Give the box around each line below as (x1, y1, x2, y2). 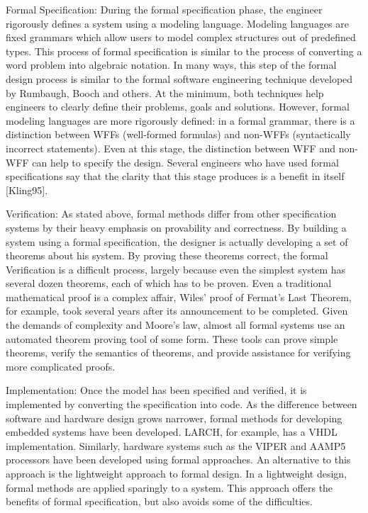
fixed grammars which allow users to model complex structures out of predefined (6, 30, 356, 45)
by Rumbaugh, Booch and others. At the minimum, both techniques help (6, 85, 324, 100)
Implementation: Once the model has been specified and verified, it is (6, 383, 307, 398)
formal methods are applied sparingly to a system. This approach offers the (6, 480, 333, 495)
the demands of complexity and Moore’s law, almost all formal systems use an (6, 317, 345, 332)
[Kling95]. (6, 182, 48, 197)
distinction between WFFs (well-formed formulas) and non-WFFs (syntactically (6, 127, 351, 142)
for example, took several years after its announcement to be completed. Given (6, 303, 348, 318)
